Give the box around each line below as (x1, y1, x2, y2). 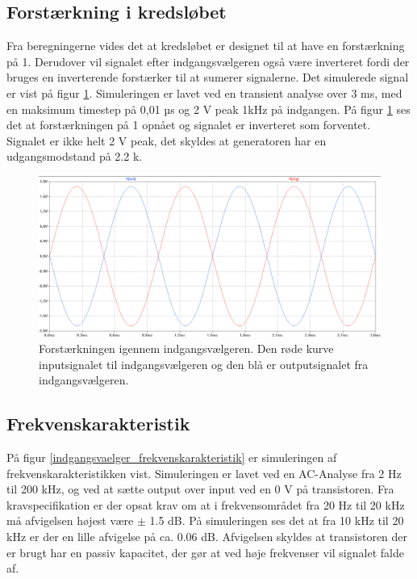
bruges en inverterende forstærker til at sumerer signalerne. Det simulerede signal (6, 69, 409, 86)
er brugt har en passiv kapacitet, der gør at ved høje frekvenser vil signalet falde (6, 543, 404, 560)
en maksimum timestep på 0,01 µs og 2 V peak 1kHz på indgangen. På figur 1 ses (6, 100, 411, 117)
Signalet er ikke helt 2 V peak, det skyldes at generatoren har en (6, 132, 327, 149)
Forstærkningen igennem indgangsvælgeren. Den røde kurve (39, 340, 334, 357)
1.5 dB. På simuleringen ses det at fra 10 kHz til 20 (149, 512, 404, 529)
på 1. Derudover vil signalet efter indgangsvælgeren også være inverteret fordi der (6, 52, 410, 69)
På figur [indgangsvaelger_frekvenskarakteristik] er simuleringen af (6, 449, 337, 466)
